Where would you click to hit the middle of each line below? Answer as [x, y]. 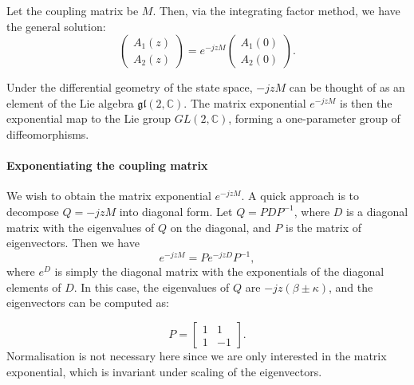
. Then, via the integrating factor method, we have [276, 10]
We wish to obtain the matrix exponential [109, 196]
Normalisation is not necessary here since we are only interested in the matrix [197, 356]
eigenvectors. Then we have [73, 243]
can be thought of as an [347, 87]
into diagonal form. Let [176, 211]
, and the [351, 287]
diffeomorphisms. [48, 134]
